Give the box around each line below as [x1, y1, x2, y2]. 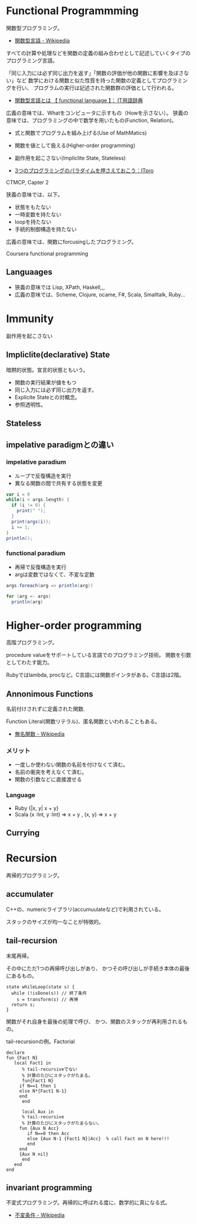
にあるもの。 [6, 972, 37, 979]
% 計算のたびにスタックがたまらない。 [21, 1120, 102, 1126]
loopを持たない [14, 218, 52, 225]
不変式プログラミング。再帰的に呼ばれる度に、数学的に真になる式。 [6, 1199, 171, 1206]
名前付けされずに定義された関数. [6, 705, 85, 712]
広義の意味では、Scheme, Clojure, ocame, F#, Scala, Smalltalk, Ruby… [14, 291, 185, 298]
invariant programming [6, 1183, 92, 1193]
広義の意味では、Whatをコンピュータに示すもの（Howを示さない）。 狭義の [6, 109, 189, 116]
